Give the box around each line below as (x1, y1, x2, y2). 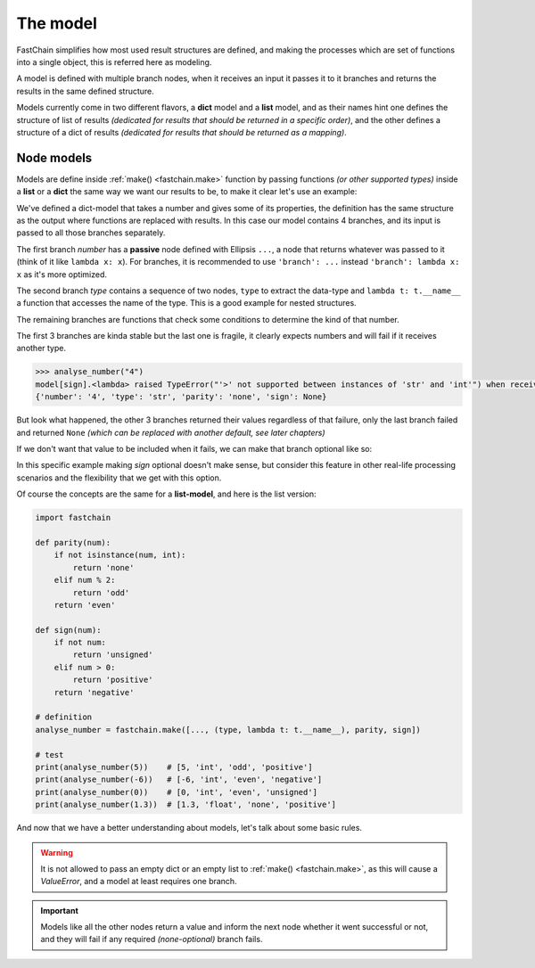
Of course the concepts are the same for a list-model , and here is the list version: (16, 488, 317, 499)
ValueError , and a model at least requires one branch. (40, 876, 237, 887)
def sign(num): (35, 625, 102, 635)
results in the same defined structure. (16, 86, 155, 96)
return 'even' (53, 600, 116, 610)
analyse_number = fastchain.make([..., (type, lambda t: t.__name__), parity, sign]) (35, 725, 421, 734)
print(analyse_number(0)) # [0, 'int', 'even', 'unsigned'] (35, 787, 318, 797)
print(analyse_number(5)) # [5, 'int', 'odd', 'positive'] (35, 762, 313, 772)
